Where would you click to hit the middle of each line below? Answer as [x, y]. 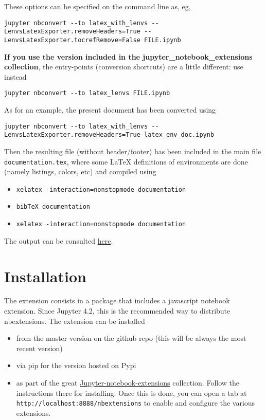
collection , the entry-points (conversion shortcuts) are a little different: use [124, 67]
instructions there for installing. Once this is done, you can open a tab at [131, 392]
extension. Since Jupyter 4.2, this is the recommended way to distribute [117, 311]
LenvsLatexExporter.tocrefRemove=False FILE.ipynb [93, 40]
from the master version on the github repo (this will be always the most [131, 338]
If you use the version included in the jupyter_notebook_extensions [128, 56]
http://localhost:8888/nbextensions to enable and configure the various [136, 403]
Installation [45, 276]
